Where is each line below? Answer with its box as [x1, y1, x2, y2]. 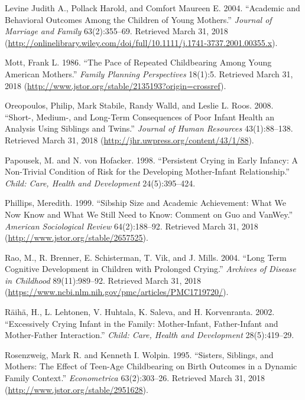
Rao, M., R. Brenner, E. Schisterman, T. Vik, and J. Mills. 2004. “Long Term [5, 251, 287, 263]
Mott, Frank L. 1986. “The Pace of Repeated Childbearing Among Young [5, 56, 272, 68]
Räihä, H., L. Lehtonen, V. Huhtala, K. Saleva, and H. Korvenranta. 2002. [5, 306, 275, 318]
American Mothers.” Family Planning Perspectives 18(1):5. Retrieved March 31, [5, 67, 293, 80]
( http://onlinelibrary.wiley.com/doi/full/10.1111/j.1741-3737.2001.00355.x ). [5, 36, 278, 48]
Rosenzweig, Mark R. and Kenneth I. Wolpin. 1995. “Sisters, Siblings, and [5, 348, 274, 360]
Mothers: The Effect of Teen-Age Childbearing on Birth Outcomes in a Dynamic [5, 360, 297, 372]
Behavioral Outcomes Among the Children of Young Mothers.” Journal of [5, 13, 272, 25]
